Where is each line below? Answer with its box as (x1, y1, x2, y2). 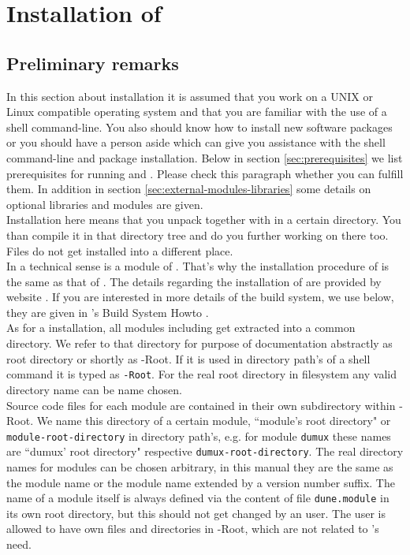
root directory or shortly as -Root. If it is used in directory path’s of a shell (6, 350, 371, 367)
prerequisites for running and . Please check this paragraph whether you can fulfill (6, 165, 404, 181)
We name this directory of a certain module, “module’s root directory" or (36, 412, 391, 429)
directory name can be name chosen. (6, 381, 182, 397)
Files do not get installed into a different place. (6, 242, 233, 259)
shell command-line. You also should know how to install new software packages (6, 118, 393, 135)
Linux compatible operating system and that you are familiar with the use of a (6, 103, 387, 120)
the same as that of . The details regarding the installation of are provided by (6, 273, 382, 289)
